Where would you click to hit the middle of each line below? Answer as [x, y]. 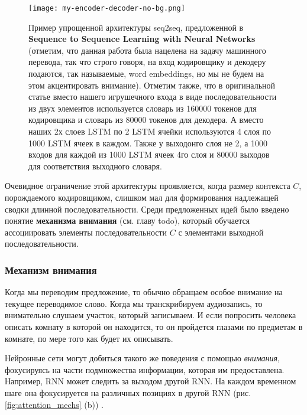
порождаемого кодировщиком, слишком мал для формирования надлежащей [142, 197]
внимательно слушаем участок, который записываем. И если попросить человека [151, 315]
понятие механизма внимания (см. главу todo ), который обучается [127, 220]
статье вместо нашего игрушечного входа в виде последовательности [153, 97]
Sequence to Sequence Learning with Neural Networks [142, 39]
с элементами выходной [221, 232]
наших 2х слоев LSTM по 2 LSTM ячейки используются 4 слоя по [150, 131]
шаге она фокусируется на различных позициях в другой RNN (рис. [128, 392]
